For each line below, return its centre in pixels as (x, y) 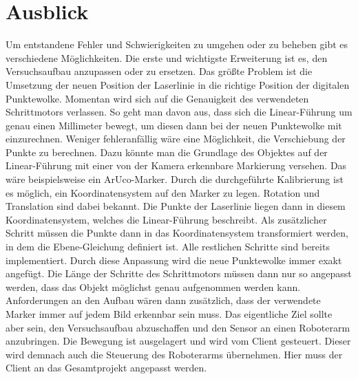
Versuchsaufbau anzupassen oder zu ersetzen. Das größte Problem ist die (159, 71)
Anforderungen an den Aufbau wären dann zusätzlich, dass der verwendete (163, 300)
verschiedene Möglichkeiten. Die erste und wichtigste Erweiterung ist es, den (167, 57)
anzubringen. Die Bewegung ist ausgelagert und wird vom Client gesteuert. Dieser (178, 341)
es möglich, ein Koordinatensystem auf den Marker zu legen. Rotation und (163, 192)
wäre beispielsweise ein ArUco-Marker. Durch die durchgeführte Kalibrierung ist (175, 179)
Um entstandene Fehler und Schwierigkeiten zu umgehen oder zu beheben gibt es (177, 44)
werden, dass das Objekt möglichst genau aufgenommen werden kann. (153, 286)
